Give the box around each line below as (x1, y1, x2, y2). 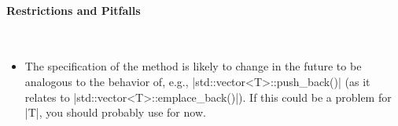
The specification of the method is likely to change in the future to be (24, 58, 362, 74)
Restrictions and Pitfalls (6, 2, 141, 18)
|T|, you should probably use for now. (24, 104, 206, 121)
